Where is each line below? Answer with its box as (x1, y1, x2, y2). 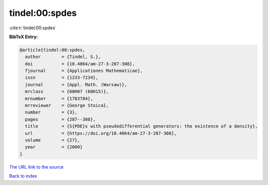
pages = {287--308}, (25, 117, 96, 122)
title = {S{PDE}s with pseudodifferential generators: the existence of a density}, (25, 123, 258, 129)
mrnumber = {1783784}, (25, 96, 93, 101)
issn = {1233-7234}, (25, 75, 99, 80)
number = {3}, (25, 110, 78, 115)
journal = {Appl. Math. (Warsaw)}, (25, 82, 128, 87)
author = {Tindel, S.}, (25, 54, 101, 60)
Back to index (9, 173, 37, 179)
